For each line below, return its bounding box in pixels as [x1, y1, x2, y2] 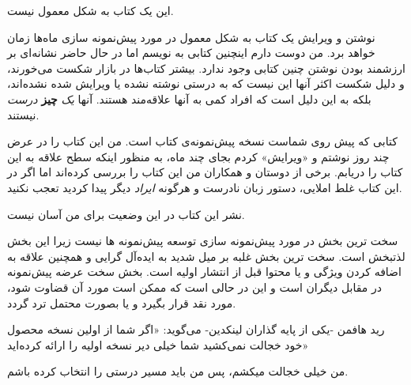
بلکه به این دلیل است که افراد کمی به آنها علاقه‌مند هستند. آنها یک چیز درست [7, 90, 371, 107]
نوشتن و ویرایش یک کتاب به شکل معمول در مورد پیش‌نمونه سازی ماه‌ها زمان [7, 28, 375, 45]
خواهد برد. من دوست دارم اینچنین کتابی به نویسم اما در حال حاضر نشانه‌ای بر [7, 44, 375, 61]
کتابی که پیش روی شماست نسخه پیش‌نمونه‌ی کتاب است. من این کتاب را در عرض [7, 133, 398, 149]
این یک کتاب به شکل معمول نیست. [7, 2, 174, 18]
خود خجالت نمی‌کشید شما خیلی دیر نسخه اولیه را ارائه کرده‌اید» [7, 336, 309, 353]
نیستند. [7, 106, 40, 123]
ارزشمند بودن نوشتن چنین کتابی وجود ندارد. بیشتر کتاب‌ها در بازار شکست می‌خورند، [7, 59, 405, 76]
